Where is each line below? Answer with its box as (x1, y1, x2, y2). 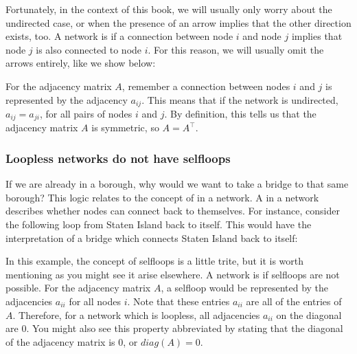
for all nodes (69, 294, 121, 309)
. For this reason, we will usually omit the (148, 42, 324, 56)
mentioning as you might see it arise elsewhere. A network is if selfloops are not (5, 267, 340, 281)
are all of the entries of (246, 294, 342, 309)
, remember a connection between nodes (122, 78, 290, 93)
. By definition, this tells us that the (164, 107, 316, 121)
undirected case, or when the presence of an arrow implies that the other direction (5, 15, 352, 30)
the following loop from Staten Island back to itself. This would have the (5, 217, 312, 232)
